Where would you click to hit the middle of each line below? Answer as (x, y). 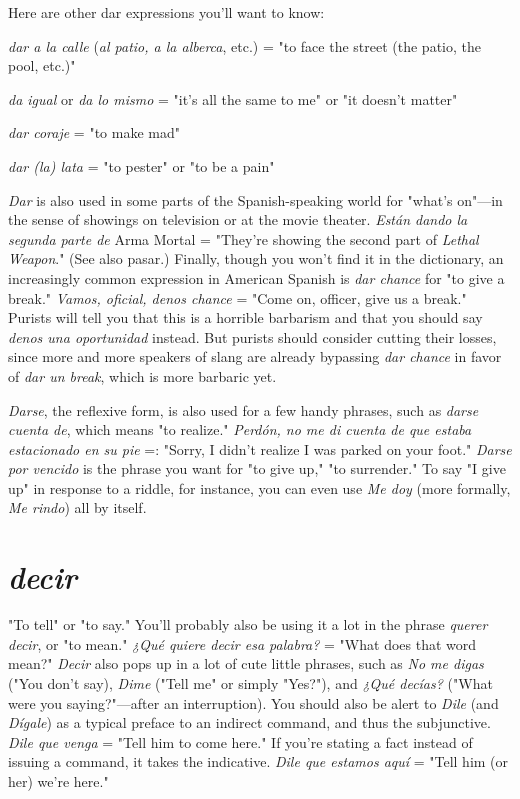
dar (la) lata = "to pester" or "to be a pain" (141, 165)
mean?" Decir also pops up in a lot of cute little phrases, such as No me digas (246, 663)
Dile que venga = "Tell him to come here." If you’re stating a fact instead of (240, 741)
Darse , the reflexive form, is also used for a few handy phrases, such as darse (243, 409)
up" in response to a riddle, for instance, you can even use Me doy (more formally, (259, 487)
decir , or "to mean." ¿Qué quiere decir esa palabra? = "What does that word (242, 643)
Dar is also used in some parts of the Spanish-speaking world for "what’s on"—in (255, 199)
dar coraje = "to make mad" (94, 132)
